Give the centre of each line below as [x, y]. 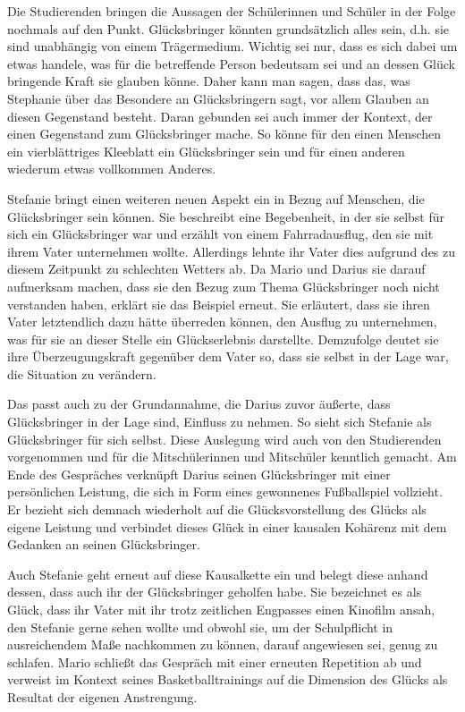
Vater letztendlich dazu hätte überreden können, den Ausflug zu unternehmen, [222, 322]
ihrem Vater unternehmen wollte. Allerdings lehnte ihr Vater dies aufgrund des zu [232, 251]
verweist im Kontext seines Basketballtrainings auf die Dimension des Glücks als [228, 679]
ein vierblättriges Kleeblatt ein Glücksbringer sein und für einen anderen [206, 151]
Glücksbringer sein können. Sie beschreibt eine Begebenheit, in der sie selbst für [226, 216]
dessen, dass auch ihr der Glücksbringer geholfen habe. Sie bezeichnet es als [215, 592]
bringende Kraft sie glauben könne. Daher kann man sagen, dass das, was [209, 81]
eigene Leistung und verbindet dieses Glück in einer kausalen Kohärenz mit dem [227, 526]
